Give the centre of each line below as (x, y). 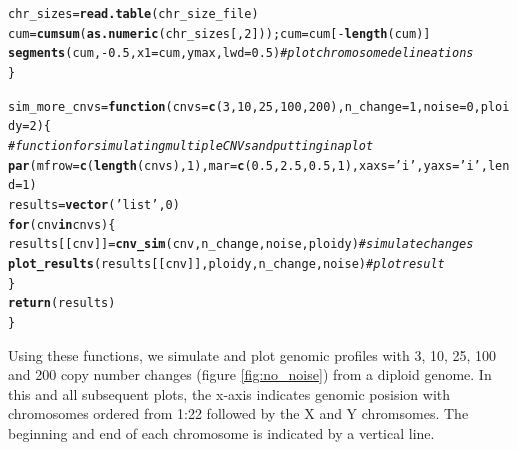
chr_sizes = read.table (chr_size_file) (133, 14)
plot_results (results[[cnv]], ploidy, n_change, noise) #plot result (226, 263)
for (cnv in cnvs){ (62, 224)
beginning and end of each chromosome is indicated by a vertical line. (221, 432)
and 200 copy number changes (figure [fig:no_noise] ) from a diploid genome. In (250, 374)
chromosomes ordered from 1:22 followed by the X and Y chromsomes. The (238, 413)
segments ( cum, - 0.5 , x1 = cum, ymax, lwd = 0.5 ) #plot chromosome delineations (241, 53)
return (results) (62, 303)
